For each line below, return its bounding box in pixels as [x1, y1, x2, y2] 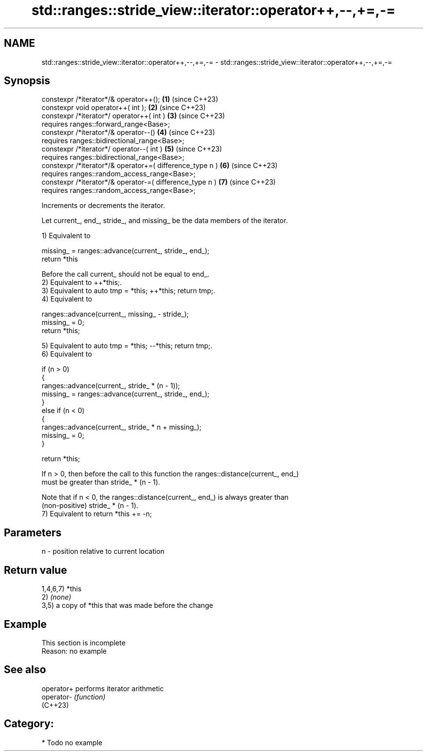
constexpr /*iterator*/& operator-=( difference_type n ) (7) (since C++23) [41, 178, 276, 187]
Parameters [4, 526, 61, 539]
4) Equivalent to [41, 295, 92, 303]
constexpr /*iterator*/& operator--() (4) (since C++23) [41, 128, 215, 137]
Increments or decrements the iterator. [41, 201, 165, 210]
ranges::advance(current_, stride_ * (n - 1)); [41, 381, 180, 390]
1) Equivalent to [41, 231, 91, 240]
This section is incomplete [41, 638, 126, 647]
